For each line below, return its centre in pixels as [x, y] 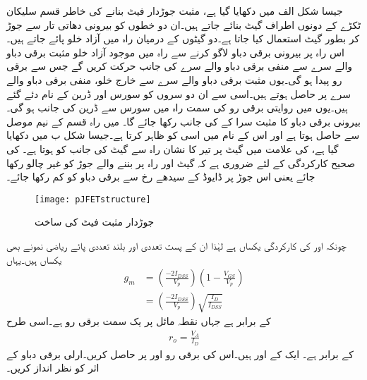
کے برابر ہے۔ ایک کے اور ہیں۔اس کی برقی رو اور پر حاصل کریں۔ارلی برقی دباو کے [180, 354]
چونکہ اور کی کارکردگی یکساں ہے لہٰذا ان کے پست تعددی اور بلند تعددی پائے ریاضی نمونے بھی [176, 245]
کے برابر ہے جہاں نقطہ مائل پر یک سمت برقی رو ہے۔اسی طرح [139, 321]
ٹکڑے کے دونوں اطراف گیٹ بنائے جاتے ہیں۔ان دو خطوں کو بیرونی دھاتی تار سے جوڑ [184, 24]
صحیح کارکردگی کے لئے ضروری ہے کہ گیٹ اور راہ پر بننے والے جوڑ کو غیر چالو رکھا [181, 163]
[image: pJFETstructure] [93, 199]
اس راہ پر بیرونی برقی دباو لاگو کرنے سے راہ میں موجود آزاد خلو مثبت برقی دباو [175, 52]
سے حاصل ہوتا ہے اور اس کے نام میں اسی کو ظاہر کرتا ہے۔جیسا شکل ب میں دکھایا [183, 135]
